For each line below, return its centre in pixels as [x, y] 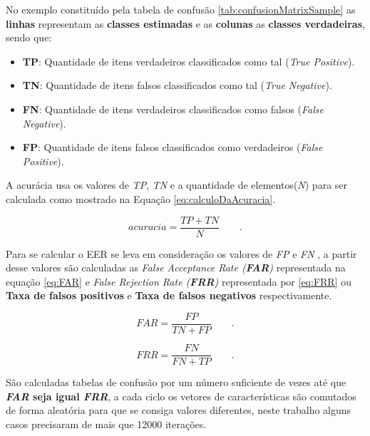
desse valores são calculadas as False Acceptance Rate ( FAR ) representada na [176, 268]
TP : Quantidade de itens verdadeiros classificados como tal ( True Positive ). [189, 61]
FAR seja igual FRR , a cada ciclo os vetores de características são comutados [181, 396]
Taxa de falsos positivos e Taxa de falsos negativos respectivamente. [169, 295]
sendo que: [29, 37]
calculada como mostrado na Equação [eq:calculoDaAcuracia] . [141, 198]
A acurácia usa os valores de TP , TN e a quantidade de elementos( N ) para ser [177, 185]
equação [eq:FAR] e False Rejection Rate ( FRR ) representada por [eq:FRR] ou [179, 281]
